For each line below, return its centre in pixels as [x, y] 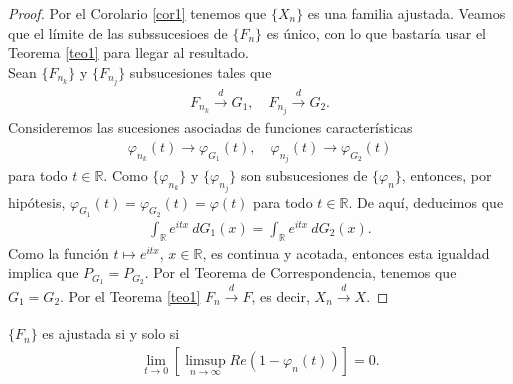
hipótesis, [37, 201]
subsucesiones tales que [200, 71]
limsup [205, 360]
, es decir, [280, 295]
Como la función [58, 252]
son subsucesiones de [304, 175]
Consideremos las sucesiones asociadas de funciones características [210, 127]
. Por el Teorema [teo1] [130, 295]
